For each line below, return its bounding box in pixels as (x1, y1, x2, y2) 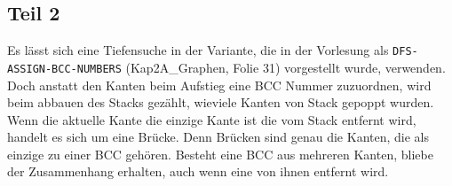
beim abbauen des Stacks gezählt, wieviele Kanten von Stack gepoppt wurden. (7, 93, 434, 112)
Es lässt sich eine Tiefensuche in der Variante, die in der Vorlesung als (7, 41, 389, 59)
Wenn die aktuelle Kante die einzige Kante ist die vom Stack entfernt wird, (7, 110, 416, 128)
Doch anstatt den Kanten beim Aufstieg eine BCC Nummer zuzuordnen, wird (7, 75, 432, 94)
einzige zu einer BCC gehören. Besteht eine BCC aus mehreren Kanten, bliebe (7, 144, 433, 163)
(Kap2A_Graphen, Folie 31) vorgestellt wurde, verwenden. (125, 58, 446, 76)
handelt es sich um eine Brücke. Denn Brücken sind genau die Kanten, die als (7, 128, 429, 146)
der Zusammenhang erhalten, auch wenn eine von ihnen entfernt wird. (7, 162, 389, 181)
